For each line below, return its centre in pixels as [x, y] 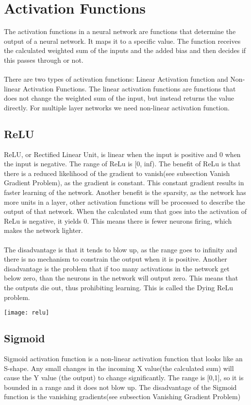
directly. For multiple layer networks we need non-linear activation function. [117, 107]
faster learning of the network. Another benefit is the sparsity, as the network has [125, 192]
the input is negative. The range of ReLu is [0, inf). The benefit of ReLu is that [122, 164]
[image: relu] [27, 313]
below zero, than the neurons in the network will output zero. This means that [121, 278]
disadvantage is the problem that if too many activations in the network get [117, 268]
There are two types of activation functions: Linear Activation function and [116, 79]
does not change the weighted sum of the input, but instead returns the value [119, 98]
